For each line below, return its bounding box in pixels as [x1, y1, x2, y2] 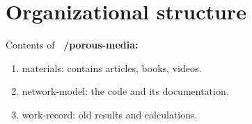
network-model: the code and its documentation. [22, 84, 229, 98]
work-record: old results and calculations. [22, 107, 198, 121]
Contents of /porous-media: [6, 37, 139, 52]
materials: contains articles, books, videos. [22, 60, 202, 75]
